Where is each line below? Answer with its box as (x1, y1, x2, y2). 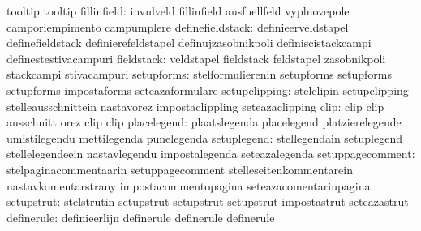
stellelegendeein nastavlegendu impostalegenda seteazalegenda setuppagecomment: (6, 145, 415, 162)
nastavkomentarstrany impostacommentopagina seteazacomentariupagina (6, 177, 371, 194)
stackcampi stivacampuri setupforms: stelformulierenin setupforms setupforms (6, 66, 392, 83)
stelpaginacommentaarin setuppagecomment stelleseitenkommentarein (6, 160, 353, 178)
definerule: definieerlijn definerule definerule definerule (6, 208, 275, 225)
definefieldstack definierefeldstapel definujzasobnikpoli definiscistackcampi (6, 34, 372, 51)
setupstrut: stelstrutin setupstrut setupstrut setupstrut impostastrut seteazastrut (6, 193, 409, 210)
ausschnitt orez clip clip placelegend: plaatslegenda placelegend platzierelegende (6, 113, 402, 130)
